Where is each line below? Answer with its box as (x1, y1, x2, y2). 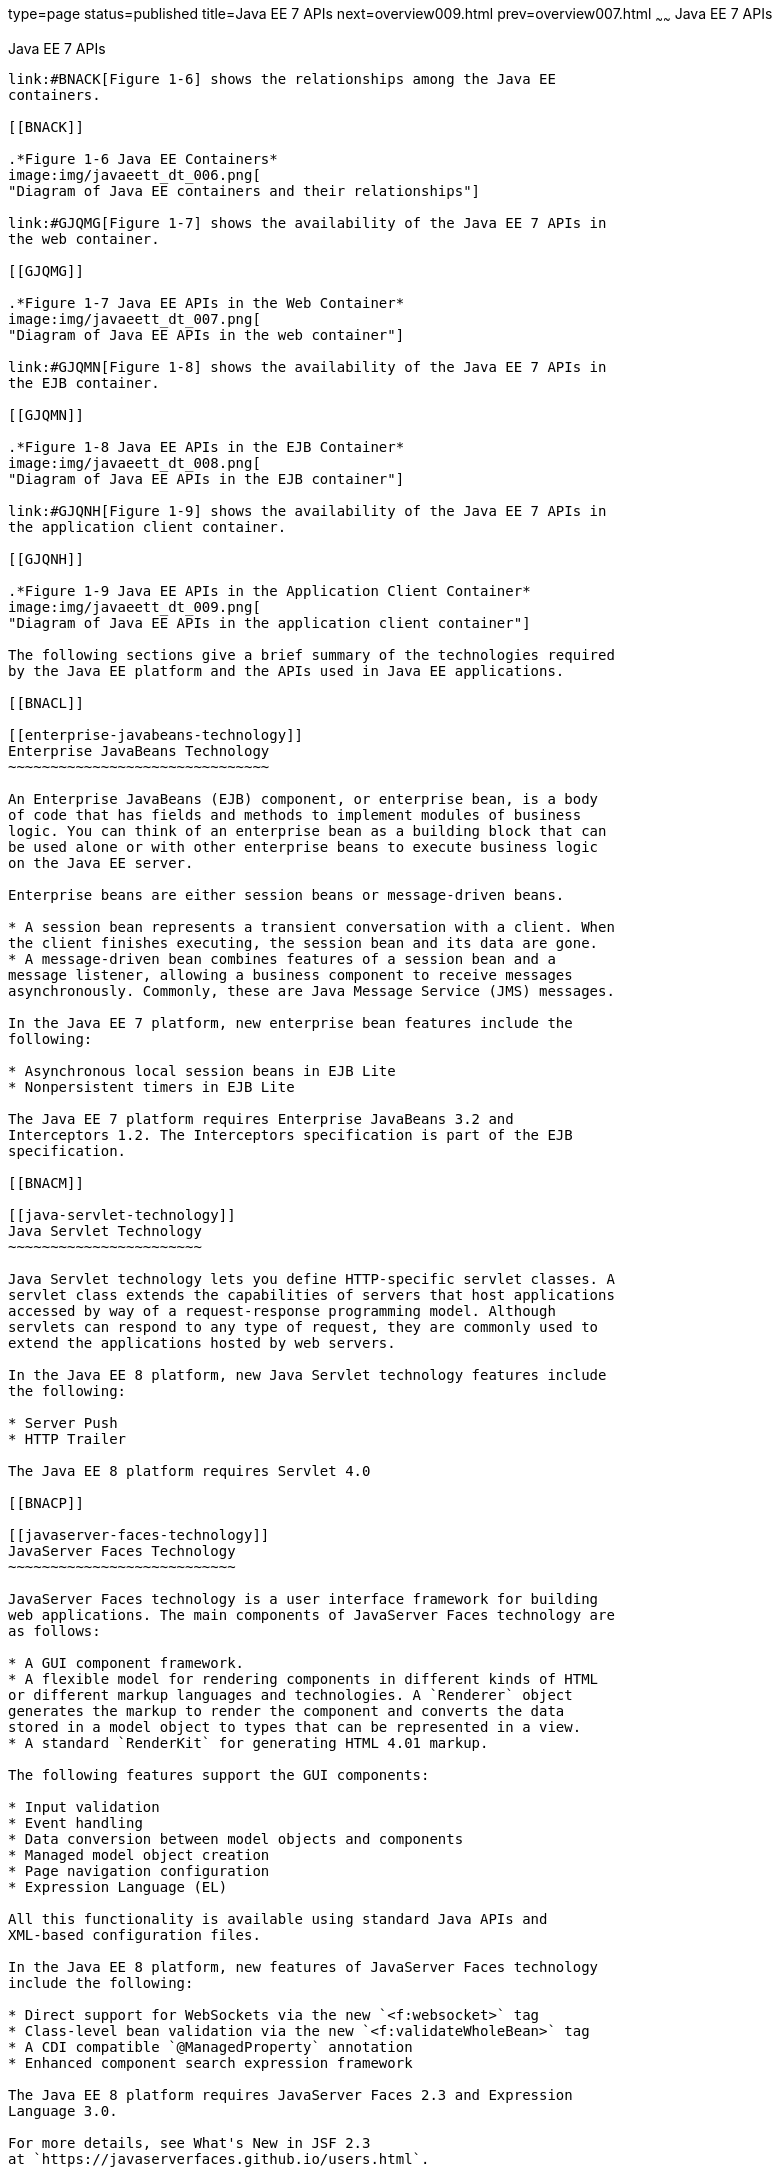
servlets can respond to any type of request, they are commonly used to (8, 1318, 599, 1335)
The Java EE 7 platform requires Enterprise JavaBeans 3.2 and (8, 1110, 514, 1127)
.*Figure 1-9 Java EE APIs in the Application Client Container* (8, 582, 531, 599)
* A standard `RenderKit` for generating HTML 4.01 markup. (8, 1734, 489, 1751)
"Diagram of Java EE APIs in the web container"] (8, 326, 405, 343)
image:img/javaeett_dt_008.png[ (8, 454, 261, 471)
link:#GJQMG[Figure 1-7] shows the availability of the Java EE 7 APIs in (8, 214, 607, 231)
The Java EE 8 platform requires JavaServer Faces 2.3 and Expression (8, 2086, 573, 2103)
